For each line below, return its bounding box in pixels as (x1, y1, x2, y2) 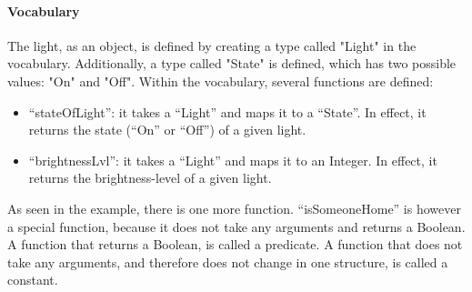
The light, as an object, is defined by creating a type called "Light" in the (7, 35, 417, 55)
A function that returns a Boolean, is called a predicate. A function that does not (7, 235, 463, 254)
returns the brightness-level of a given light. (28, 168, 272, 187)
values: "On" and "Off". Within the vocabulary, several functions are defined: (7, 71, 434, 90)
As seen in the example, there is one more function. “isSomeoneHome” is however (7, 198, 461, 217)
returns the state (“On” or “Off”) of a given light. (28, 120, 306, 139)
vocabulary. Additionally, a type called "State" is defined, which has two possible (7, 54, 457, 73)
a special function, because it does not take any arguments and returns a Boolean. (7, 216, 466, 236)
